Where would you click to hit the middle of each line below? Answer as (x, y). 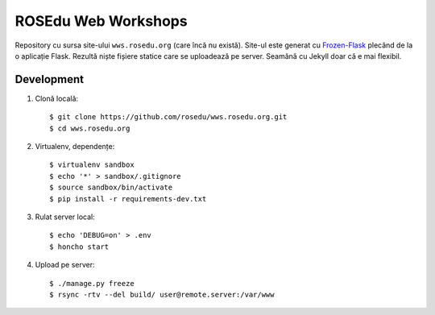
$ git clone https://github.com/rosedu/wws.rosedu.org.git (168, 117)
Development (50, 79)
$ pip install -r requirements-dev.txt (128, 199)
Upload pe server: (65, 265)
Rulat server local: (65, 217)
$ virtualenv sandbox (92, 165)
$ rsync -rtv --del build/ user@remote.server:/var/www (162, 294)
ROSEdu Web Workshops (101, 21)
